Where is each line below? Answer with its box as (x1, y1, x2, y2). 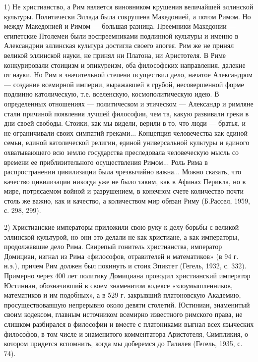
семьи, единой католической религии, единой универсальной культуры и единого (4, 137, 250, 148)
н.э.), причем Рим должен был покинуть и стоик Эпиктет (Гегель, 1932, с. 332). (4, 260, 247, 271)
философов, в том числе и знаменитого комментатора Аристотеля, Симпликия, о (4, 328, 248, 339)
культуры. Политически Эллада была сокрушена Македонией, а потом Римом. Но (4, 11, 251, 21)
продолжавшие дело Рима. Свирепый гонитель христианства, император (4, 241, 222, 252)
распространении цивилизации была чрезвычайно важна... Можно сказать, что (4, 166, 241, 177)
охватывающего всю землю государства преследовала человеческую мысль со (4, 147, 239, 157)
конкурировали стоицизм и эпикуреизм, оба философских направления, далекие (4, 59, 246, 70)
